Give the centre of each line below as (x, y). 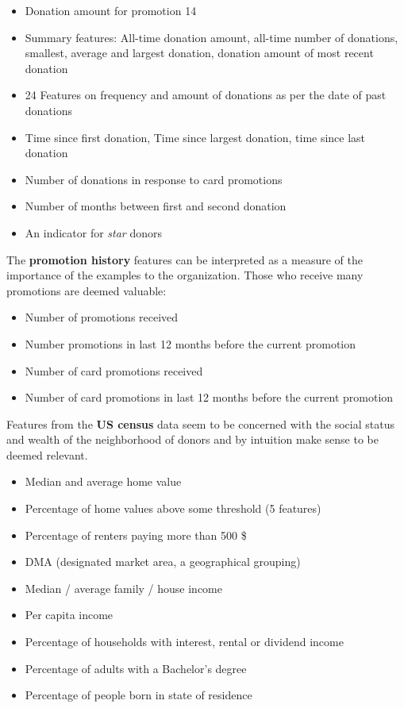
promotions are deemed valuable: (87, 290)
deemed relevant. (47, 454)
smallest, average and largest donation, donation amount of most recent (199, 53)
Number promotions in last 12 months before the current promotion (190, 343)
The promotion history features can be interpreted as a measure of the (185, 259)
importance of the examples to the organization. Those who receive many (185, 275)
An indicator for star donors (94, 232)
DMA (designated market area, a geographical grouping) (163, 562)
